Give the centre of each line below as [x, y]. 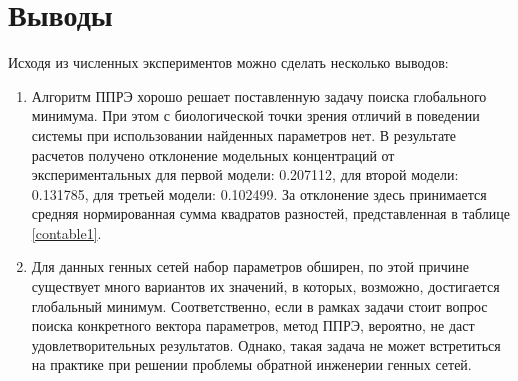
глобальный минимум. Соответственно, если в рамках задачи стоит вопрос [259, 305]
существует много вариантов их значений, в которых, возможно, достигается [265, 286]
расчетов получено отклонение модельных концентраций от [213, 154]
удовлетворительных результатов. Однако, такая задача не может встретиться [266, 344]
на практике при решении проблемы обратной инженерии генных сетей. [251, 364]
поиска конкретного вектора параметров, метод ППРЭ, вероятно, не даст [253, 325]
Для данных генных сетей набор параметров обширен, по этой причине [250, 266]
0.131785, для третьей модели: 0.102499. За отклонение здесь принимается [259, 193]
